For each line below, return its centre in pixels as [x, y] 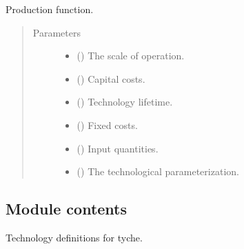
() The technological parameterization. [158, 171]
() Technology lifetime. [125, 102]
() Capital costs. [111, 78]
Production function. [50, 9]
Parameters [57, 32]
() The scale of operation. [131, 56]
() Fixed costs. [107, 124]
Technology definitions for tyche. [74, 237]
